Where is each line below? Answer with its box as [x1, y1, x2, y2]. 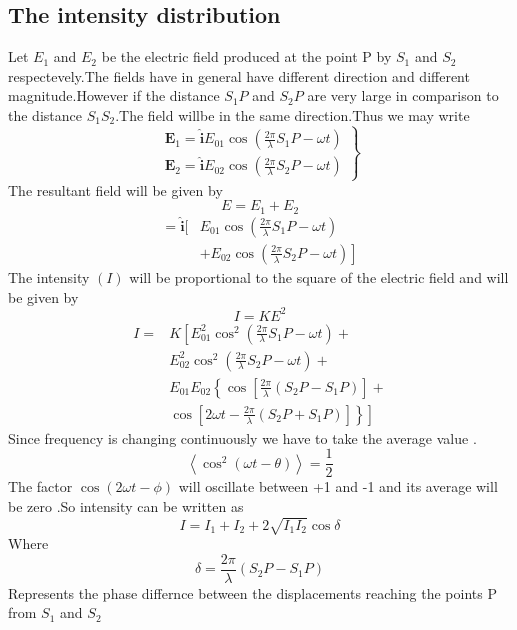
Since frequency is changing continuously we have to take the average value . [8, 427, 477, 448]
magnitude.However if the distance [8, 85, 220, 106]
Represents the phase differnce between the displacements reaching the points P [8, 582, 497, 603]
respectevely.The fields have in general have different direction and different [8, 65, 470, 86]
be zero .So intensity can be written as [8, 495, 244, 516]
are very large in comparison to [307, 85, 499, 106]
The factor [8, 476, 73, 497]
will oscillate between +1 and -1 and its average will [178, 476, 498, 497]
